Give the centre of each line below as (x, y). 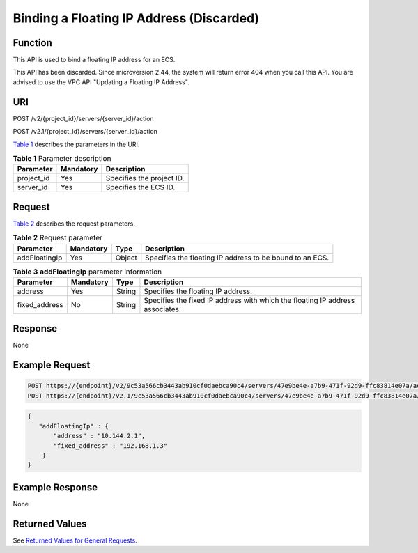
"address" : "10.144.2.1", (99, 436)
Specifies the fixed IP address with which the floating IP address (249, 300)
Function (32, 43)
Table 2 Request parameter (57, 238)
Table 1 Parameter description (62, 159)
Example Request (52, 365)
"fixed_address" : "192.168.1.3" (110, 445)
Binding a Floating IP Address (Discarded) (136, 18)
